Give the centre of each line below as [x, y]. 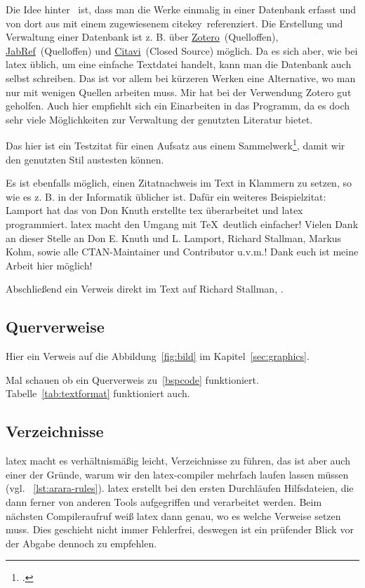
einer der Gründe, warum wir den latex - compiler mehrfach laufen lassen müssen [177, 474]
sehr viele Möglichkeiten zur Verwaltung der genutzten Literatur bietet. [159, 119]
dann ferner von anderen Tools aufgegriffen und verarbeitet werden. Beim [164, 501]
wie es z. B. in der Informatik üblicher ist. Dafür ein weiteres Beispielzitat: [166, 196]
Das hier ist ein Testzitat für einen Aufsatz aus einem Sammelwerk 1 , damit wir [175, 144]
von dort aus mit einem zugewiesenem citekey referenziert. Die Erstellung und [174, 23]
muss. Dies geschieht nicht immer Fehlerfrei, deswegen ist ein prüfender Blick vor [180, 529]
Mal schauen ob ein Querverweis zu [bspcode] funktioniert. [132, 379]
